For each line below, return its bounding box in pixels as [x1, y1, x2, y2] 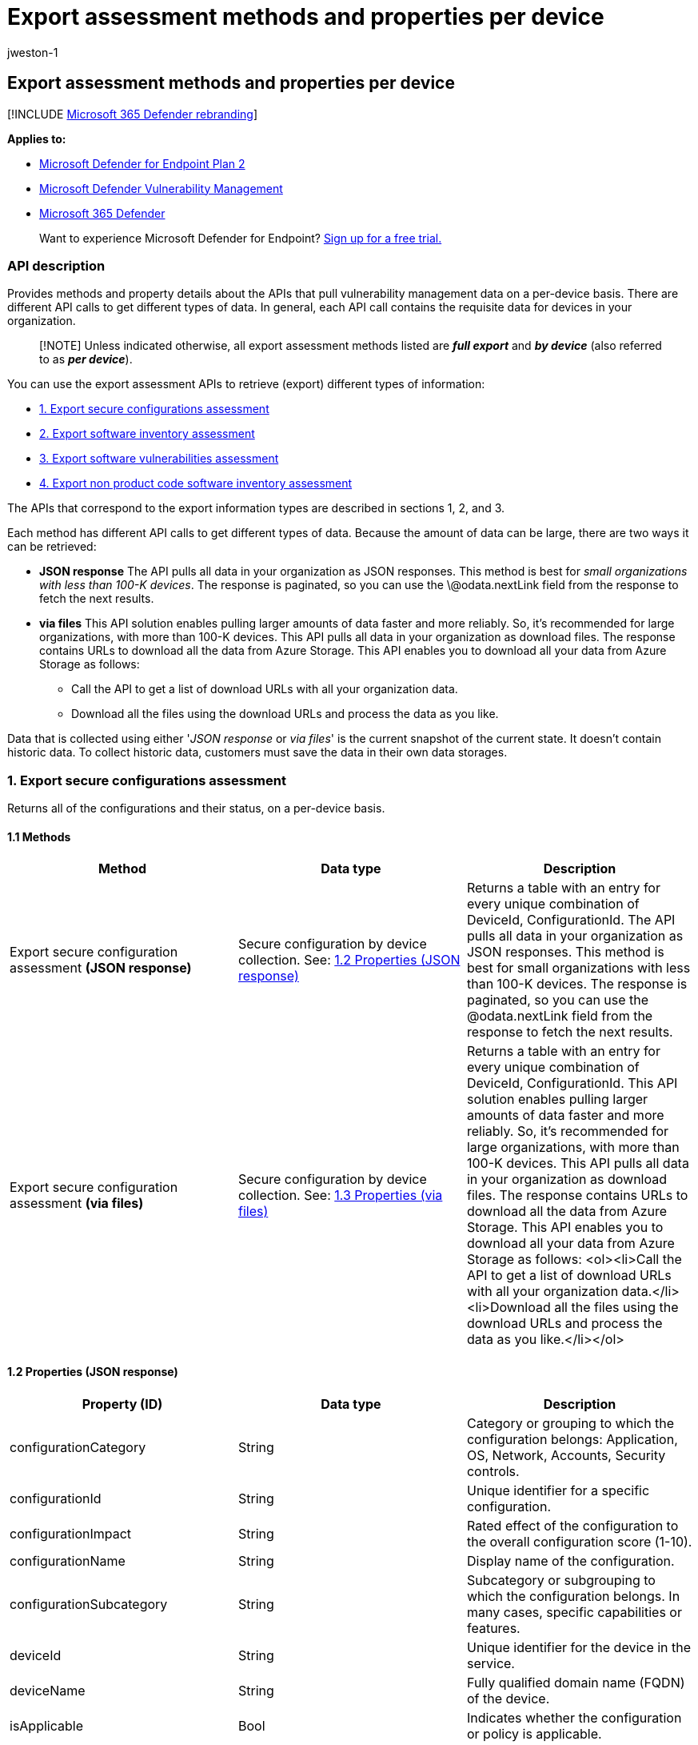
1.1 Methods [7, 829, 71, 844]
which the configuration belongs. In [466, 1587, 680, 1604]
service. [466, 1655, 515, 1671]
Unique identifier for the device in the [466, 1639, 692, 1655]
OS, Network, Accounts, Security [466, 1446, 666, 1463]
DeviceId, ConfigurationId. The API [466, 912, 676, 929]
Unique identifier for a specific [466, 1482, 650, 1498]
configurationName [10, 1552, 126, 1569]
